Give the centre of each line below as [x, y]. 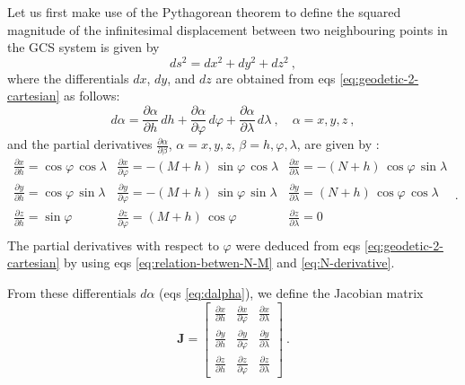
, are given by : [338, 144]
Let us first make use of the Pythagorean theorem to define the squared [204, 12]
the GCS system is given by [83, 47]
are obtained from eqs [276, 78]
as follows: [92, 96]
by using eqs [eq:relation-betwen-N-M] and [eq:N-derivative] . [229, 262]
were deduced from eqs [298, 245]
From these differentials [72, 293]
